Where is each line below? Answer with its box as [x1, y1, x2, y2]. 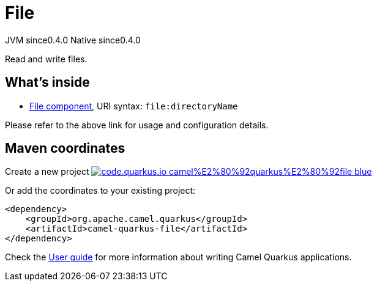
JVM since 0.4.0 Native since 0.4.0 [5, 34, 141, 45]
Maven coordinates [5, 141, 125, 156]
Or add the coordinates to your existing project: [5, 185, 196, 196]
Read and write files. [5, 53, 88, 64]
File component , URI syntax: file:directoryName [29, 100, 238, 111]
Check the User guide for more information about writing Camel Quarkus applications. [5, 252, 352, 263]
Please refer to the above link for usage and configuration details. [5, 119, 269, 130]
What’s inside [5, 75, 90, 90]
